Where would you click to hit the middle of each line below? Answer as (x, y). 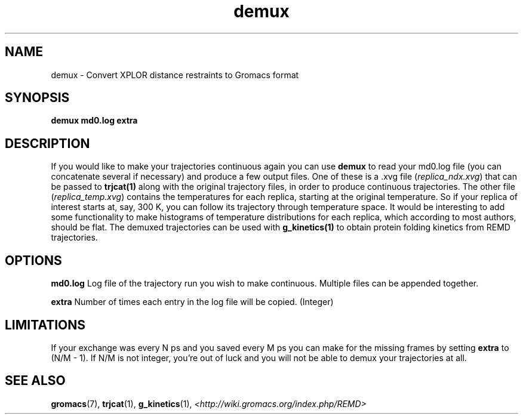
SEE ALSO (35, 381)
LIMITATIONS (45, 325)
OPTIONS (33, 260)
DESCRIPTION (47, 143)
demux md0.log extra (94, 121)
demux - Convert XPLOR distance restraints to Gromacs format (175, 75)
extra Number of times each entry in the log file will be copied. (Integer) (192, 302)
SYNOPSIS (37, 98)
